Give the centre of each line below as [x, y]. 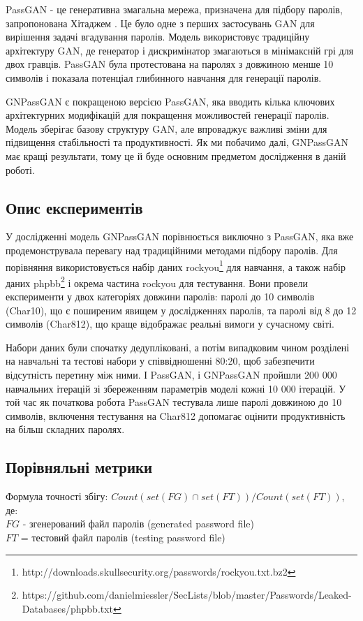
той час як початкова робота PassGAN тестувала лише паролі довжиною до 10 [174, 402]
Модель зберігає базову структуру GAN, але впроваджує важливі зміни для [166, 128]
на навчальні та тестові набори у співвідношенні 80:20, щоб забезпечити [160, 361]
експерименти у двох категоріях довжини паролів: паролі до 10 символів [160, 297]
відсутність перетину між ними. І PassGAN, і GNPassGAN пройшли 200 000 [171, 374]
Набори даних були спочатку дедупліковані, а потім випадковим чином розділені [178, 347]
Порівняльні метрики [79, 467]
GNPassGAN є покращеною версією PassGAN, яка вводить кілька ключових [170, 101]
